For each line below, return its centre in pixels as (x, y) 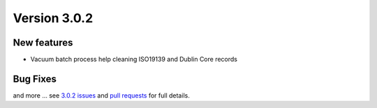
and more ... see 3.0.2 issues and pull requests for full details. (101, 95)
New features (43, 43)
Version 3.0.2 (53, 18)
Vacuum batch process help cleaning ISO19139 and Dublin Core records (134, 60)
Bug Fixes (35, 79)
